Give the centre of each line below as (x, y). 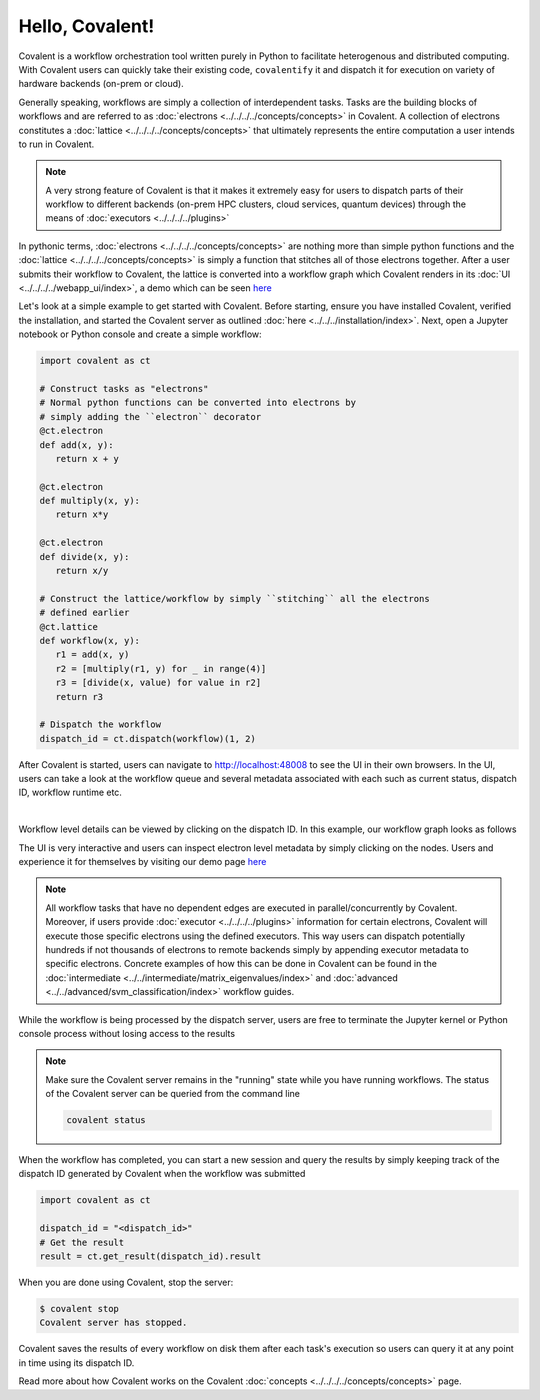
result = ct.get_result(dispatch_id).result (150, 1256)
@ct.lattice (69, 626)
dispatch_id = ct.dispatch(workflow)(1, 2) (148, 738)
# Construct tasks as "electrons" (124, 388)
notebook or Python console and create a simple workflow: (140, 334)
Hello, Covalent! (86, 26)
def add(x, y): (76, 444)
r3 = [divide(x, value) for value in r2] (158, 683)
